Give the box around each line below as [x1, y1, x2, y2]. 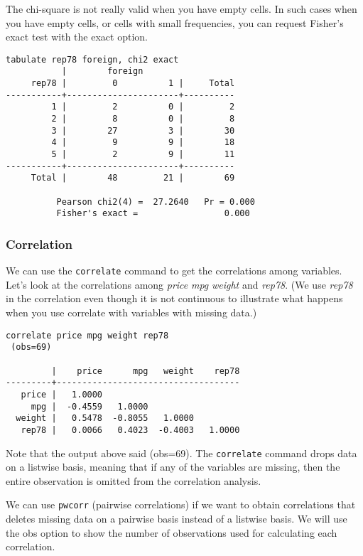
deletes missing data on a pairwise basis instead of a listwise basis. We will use [6, 511, 347, 526]
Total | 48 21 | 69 [31, 173, 235, 183]
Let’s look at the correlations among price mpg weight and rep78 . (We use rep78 [6, 277, 353, 292]
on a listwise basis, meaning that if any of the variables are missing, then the [6, 459, 340, 474]
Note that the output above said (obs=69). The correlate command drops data [6, 445, 357, 460]
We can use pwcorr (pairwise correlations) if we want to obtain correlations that [6, 497, 356, 512]
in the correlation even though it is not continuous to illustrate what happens [6, 291, 343, 306]
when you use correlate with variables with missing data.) [6, 305, 257, 320]
